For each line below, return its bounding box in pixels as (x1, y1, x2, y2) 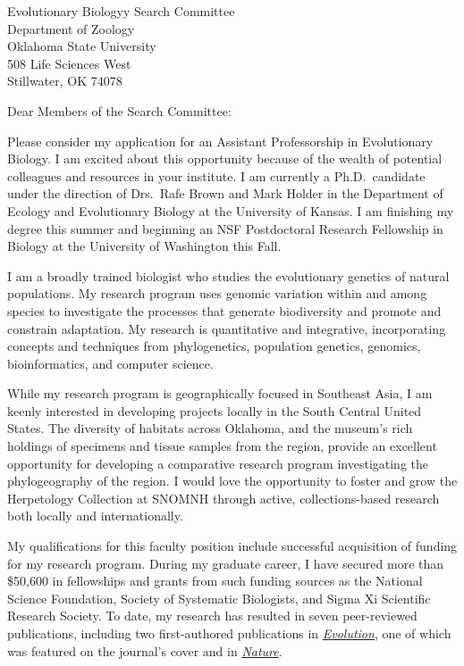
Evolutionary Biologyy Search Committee (7, 2, 235, 20)
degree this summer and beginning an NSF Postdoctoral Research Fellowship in (7, 219, 443, 237)
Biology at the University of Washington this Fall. (7, 237, 282, 255)
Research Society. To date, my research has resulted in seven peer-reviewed (7, 606, 418, 625)
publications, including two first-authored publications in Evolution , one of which (7, 624, 451, 642)
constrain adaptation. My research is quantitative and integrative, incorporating (7, 319, 446, 337)
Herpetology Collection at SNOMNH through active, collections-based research (7, 488, 440, 507)
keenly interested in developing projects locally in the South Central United (7, 401, 422, 420)
